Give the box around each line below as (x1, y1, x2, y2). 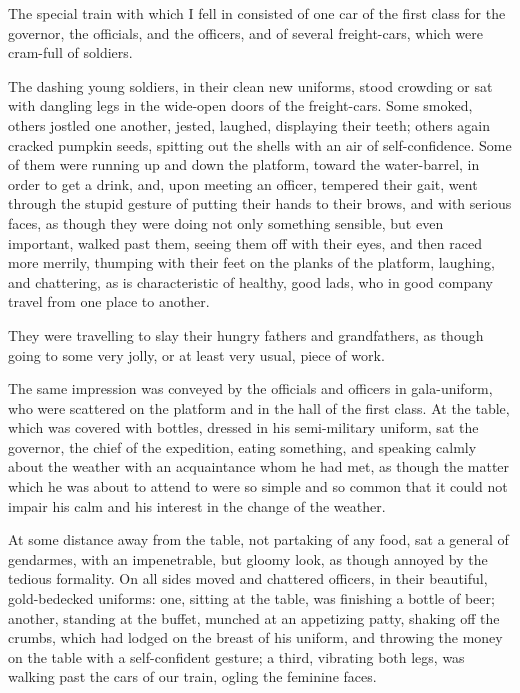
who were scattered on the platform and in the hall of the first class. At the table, (8, 397, 510, 418)
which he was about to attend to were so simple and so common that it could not (8, 476, 508, 497)
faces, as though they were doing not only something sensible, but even (8, 212, 444, 233)
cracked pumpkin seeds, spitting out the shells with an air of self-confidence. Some (8, 134, 512, 155)
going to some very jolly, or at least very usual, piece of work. (8, 344, 385, 365)
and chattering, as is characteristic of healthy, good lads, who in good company (8, 271, 493, 292)
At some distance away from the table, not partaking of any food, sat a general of (8, 529, 509, 550)
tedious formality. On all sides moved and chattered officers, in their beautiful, (8, 568, 488, 589)
